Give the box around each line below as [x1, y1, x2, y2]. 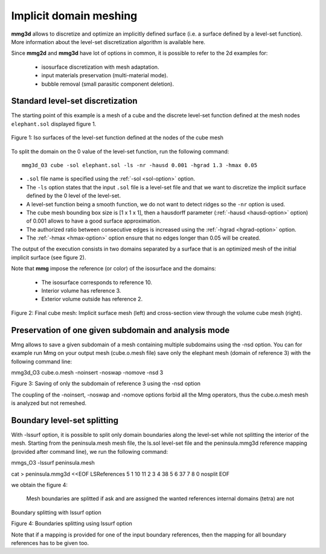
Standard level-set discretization [11, 96, 138, 106]
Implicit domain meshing [11, 9, 138, 22]
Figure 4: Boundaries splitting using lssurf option [11, 520, 133, 527]
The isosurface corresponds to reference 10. [41, 278, 152, 286]
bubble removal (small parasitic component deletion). [41, 80, 174, 88]
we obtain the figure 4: [11, 481, 68, 488]
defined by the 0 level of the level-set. [26, 192, 121, 199]
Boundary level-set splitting [11, 415, 119, 425]
